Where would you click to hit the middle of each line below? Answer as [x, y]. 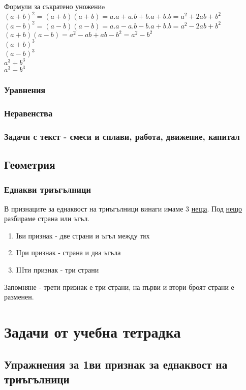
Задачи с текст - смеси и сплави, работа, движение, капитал [122, 136]
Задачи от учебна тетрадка [93, 331]
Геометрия [30, 164]
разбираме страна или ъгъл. [47, 218]
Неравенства [28, 113]
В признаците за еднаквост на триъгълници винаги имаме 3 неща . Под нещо [123, 208]
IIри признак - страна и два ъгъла [68, 252]
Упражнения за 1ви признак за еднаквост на [116, 364]
